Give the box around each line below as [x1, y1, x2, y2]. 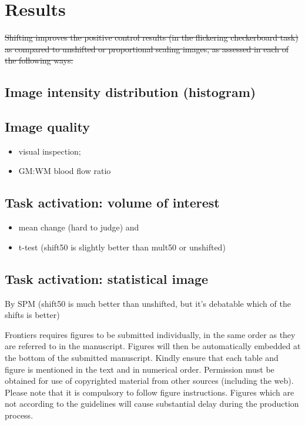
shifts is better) [5, 309, 60, 321]
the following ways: [5, 54, 73, 66]
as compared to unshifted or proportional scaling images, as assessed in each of [5, 42, 289, 55]
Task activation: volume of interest [5, 193, 220, 212]
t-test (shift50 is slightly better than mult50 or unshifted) [18, 240, 226, 253]
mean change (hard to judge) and [18, 221, 139, 233]
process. [5, 409, 33, 421]
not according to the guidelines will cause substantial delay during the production [5, 397, 299, 410]
